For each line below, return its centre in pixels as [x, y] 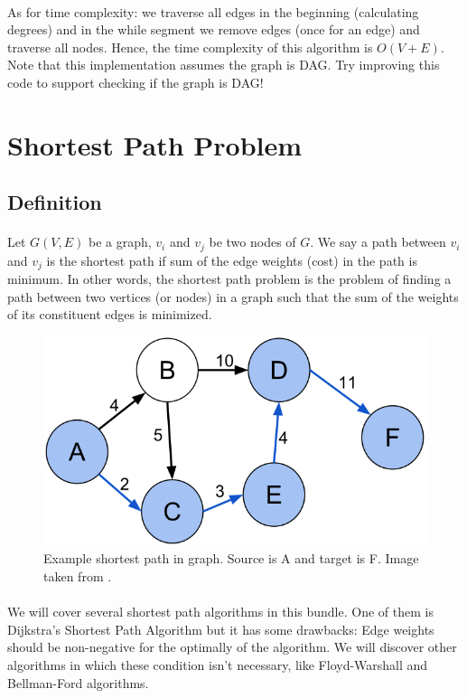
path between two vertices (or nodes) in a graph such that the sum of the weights [233, 296]
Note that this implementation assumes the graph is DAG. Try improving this [224, 65]
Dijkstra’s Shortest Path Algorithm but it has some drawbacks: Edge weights [221, 629]
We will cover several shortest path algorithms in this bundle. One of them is [220, 612]
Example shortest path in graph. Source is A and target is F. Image [231, 558]
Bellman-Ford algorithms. [78, 682]
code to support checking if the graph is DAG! [135, 82]
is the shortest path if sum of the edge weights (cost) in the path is [232, 260]
